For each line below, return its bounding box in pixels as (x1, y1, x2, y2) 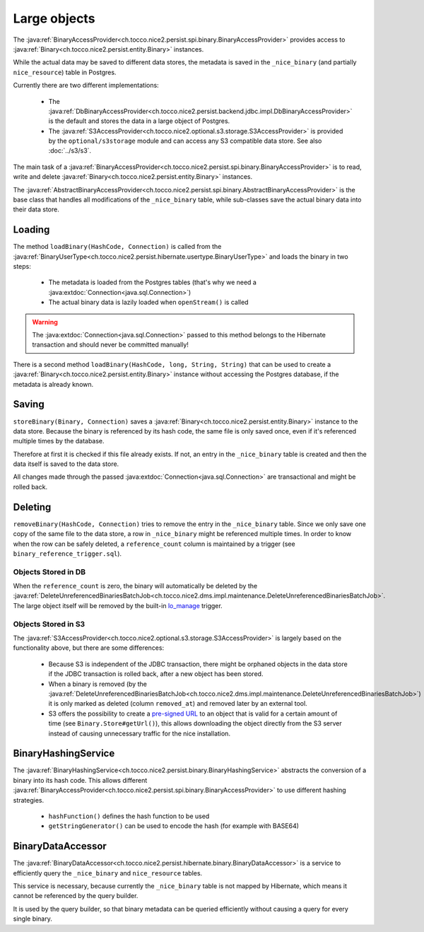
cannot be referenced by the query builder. (13, 892, 139, 900)
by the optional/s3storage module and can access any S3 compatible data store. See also (48, 136, 322, 145)
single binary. (13, 914, 52, 923)
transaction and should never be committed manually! (32, 340, 189, 349)
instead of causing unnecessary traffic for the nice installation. (48, 729, 231, 738)
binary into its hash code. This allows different (13, 776, 148, 784)
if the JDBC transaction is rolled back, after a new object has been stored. (48, 670, 264, 678)
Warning (32, 318, 58, 326)
